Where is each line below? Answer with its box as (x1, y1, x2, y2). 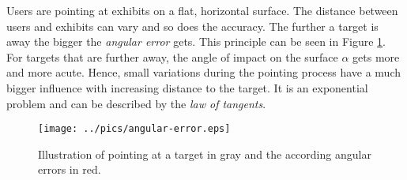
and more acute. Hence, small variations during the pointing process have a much (6, 64, 401, 81)
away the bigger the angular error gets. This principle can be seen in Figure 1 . (6, 33, 386, 50)
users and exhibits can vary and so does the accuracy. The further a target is (6, 17, 379, 34)
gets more (352, 48, 400, 65)
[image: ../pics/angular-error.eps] (38, 123, 231, 135)
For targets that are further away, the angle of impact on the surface (6, 48, 338, 65)
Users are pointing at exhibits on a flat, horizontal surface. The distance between (6, 2, 398, 18)
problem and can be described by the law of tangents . (6, 95, 266, 111)
